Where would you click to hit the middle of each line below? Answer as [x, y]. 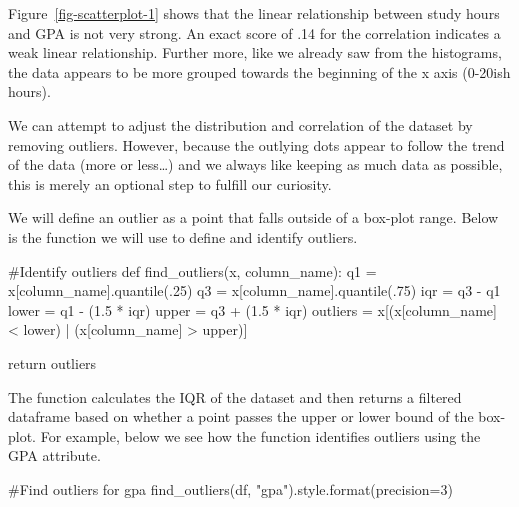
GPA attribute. [54, 455]
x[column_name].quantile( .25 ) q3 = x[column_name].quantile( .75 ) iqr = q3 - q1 [254, 290]
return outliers [52, 362]
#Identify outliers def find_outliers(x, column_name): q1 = [192, 270]
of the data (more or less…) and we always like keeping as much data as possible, [255, 164]
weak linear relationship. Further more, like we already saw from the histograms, [255, 52]
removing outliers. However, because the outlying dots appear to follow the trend [256, 144]
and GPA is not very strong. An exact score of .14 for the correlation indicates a [254, 32]
